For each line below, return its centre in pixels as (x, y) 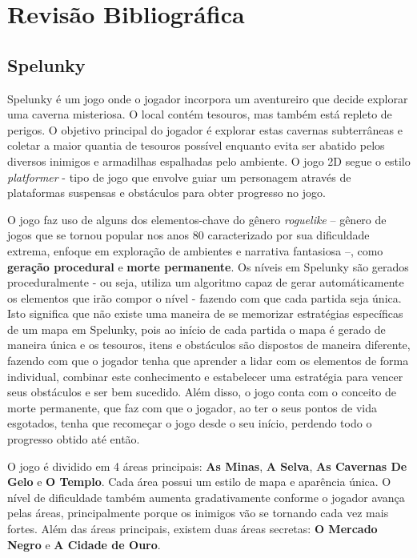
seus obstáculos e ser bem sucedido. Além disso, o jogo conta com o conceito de (202, 392)
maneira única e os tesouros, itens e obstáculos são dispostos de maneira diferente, (209, 345)
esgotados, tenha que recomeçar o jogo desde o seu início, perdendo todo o (190, 423)
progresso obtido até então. (74, 439)
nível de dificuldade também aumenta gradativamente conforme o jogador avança (206, 497)
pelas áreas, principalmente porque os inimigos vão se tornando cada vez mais (198, 513)
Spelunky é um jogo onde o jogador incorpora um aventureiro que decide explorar (208, 98)
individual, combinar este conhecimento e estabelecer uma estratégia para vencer (205, 376)
